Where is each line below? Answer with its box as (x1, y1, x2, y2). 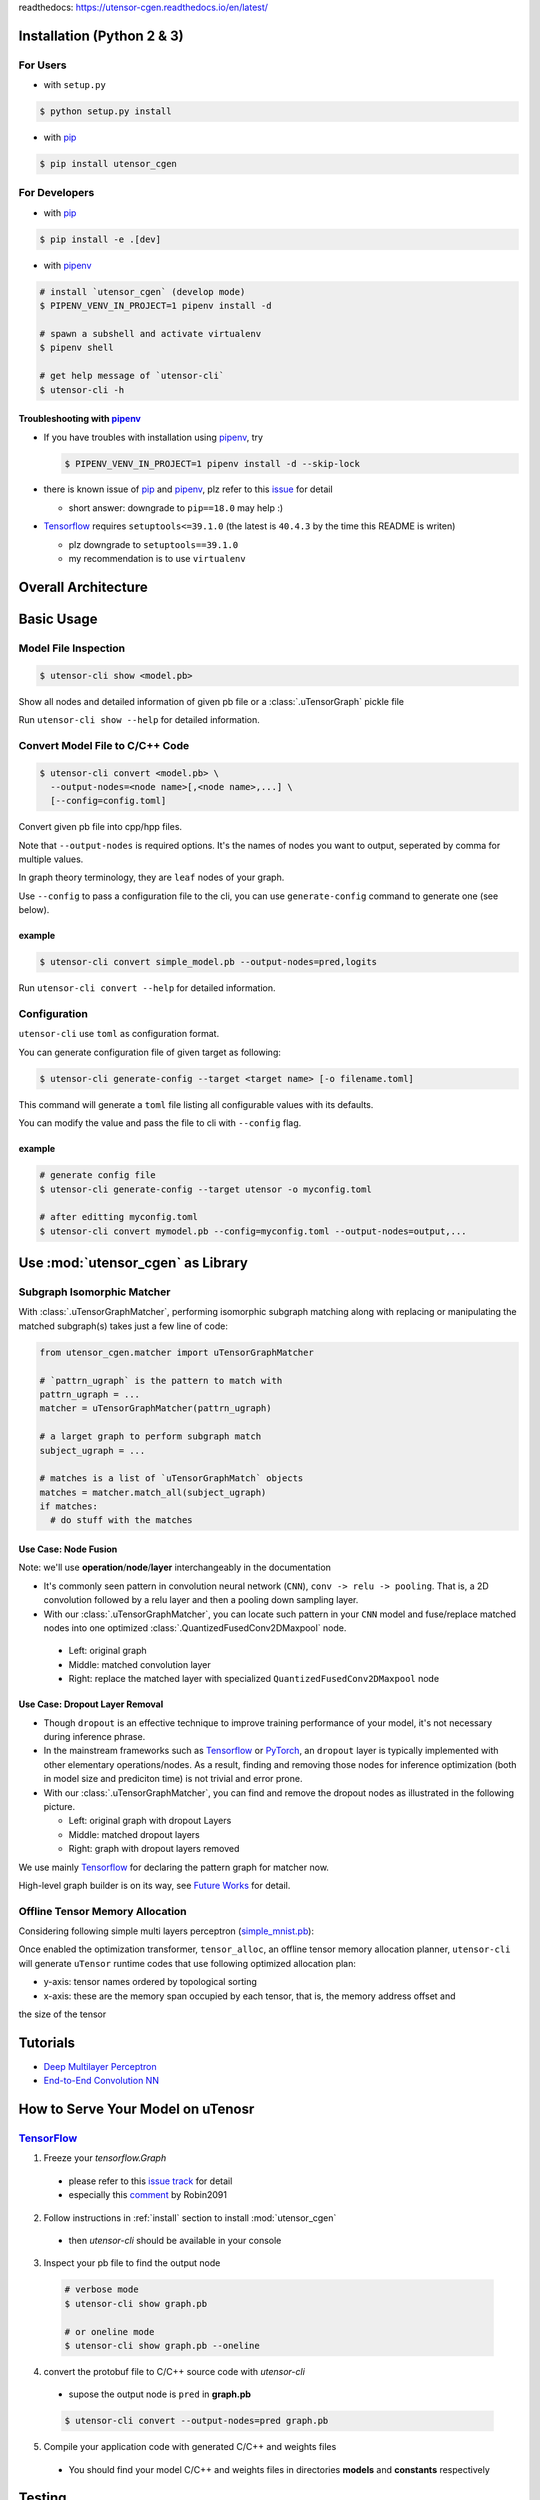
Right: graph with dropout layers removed (68, 1843, 240, 1855)
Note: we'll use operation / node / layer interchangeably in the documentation (18, 1561, 332, 1574)
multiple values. (18, 853, 84, 865)
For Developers (18, 186, 95, 200)
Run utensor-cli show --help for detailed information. (18, 714, 260, 725)
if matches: (39, 1501, 99, 1512)
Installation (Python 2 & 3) (18, 27, 184, 44)
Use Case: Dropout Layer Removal (18, 1698, 164, 1710)
